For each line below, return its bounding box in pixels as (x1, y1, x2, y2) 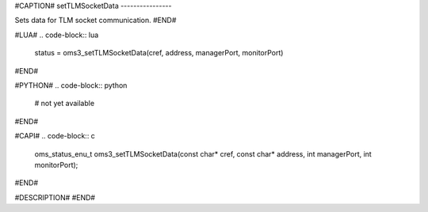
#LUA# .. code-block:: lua (14, 30, 99, 40)
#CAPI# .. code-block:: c (14, 131, 95, 141)
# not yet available (34, 99, 95, 108)
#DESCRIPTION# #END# (14, 192, 95, 202)
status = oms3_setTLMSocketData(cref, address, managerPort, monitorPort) (34, 48, 284, 58)
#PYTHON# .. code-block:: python (14, 80, 128, 90)
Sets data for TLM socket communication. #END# (14, 16, 177, 25)
